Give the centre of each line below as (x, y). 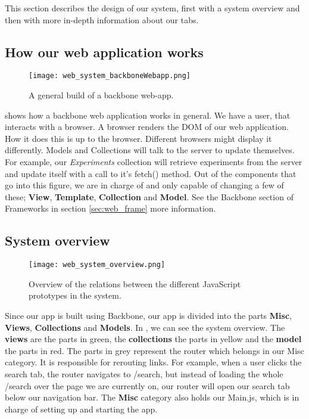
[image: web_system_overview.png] (97, 265)
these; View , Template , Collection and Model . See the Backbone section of (149, 196)
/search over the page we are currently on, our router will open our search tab (147, 385)
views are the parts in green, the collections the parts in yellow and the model (153, 339)
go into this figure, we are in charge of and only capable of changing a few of (144, 185)
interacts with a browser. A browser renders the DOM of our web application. (147, 127)
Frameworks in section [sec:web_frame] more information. (110, 208)
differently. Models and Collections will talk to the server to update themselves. (150, 150)
